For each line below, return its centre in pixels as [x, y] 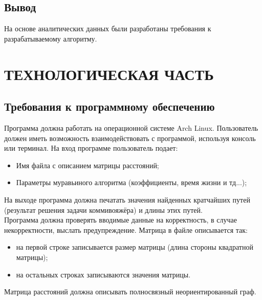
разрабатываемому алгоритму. [51, 38]
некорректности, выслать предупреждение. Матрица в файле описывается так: [126, 229]
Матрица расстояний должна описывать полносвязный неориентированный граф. [130, 292]
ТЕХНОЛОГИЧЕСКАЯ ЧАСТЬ [109, 74]
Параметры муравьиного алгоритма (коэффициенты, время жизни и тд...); [132, 182]
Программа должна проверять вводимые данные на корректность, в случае [121, 220]
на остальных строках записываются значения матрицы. [103, 274]
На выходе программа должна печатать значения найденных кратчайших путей [127, 199]
